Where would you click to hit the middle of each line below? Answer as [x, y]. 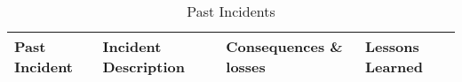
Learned [394, 67]
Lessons [392, 46]
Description [144, 67]
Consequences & [284, 46]
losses [246, 67]
